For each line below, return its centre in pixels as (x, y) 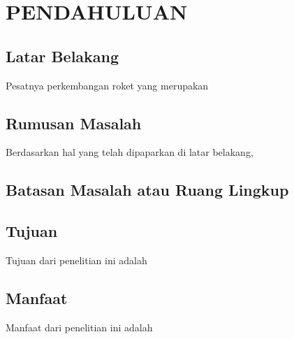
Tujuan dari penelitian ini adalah (76, 260)
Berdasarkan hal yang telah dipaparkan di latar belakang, (130, 152)
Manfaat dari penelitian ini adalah (79, 327)
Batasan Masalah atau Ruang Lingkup (147, 190)
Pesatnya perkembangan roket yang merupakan (107, 85)
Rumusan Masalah (74, 123)
